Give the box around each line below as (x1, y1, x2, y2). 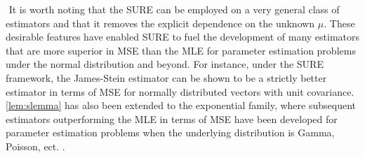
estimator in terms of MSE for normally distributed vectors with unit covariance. (6, 84, 354, 99)
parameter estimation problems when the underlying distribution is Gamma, (6, 125, 335, 140)
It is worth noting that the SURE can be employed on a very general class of (8, 2, 340, 16)
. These (324, 15, 355, 30)
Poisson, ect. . (6, 138, 65, 153)
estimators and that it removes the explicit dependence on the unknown (6, 15, 315, 30)
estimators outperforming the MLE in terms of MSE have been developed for (6, 111, 338, 126)
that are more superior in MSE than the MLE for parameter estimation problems (6, 43, 356, 57)
